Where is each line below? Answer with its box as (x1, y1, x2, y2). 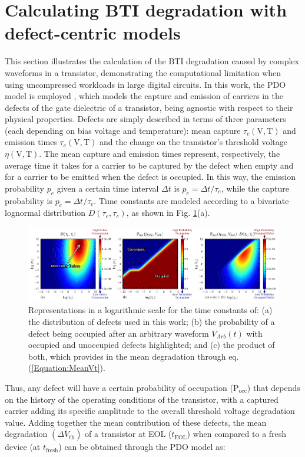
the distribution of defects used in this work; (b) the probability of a (28, 315, 275, 327)
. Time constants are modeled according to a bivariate (94, 194, 289, 206)
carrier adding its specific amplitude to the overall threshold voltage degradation (5, 405, 295, 417)
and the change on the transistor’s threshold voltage (100, 136, 287, 148)
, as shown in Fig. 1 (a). (126, 206, 210, 219)
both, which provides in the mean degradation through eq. (28, 350, 239, 362)
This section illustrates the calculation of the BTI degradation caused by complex (5, 55, 299, 67)
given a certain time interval (57, 182, 159, 194)
